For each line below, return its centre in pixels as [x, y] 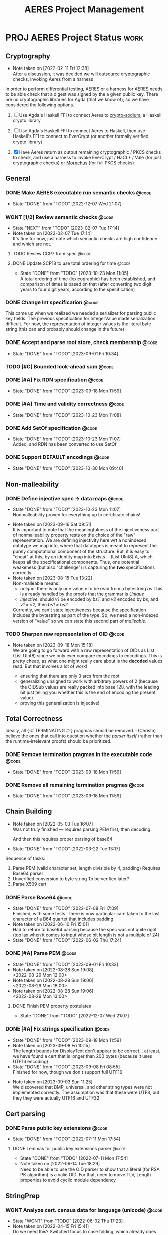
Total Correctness [34, 719]
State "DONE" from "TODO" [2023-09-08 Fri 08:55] [66, 1067]
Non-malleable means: [36, 583]
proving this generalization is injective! [59, 703]
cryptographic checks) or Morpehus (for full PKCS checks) [73, 163]
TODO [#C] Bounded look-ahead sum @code [59, 366]
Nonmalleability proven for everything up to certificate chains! [76, 515]
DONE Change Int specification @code [52, 302]
